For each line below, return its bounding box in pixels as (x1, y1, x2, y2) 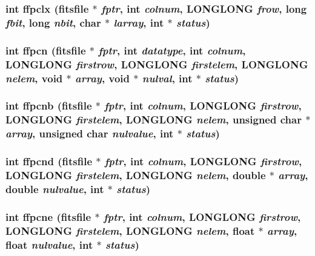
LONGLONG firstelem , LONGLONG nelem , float (5, 223, 255, 238)
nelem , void (5, 70, 63, 85)
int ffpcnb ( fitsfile (5, 98, 92, 113)
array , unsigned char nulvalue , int (5, 126, 174, 141)
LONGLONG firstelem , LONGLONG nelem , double (5, 167, 266, 182)
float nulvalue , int (5, 237, 93, 252)
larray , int (113, 15, 164, 30)
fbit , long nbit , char (5, 15, 101, 30)
